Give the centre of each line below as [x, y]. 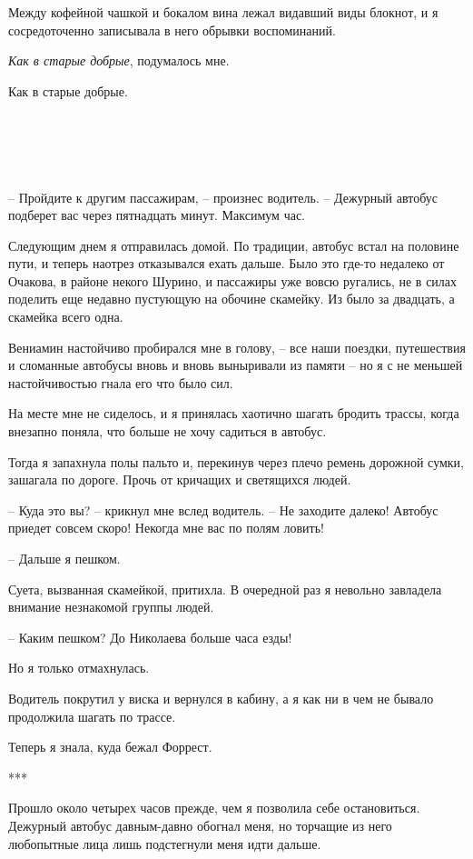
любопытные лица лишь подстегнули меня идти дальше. [165, 843]
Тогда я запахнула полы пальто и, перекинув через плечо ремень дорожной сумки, [236, 461]
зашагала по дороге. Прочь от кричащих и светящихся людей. [180, 479]
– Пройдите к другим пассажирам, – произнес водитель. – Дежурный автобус [223, 197]
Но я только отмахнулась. [79, 668]
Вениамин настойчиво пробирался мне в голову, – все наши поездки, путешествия [237, 347]
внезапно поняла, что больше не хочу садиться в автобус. [168, 431]
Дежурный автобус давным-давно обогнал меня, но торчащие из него [200, 825]
